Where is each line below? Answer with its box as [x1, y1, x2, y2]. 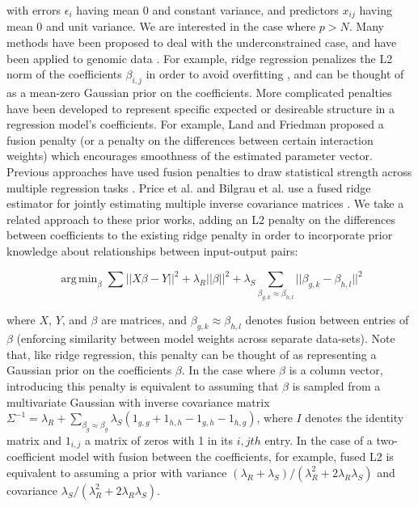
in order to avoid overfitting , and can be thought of [146, 65, 404, 82]
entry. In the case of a [264, 431, 373, 448]
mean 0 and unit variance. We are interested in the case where [6, 18, 316, 35]
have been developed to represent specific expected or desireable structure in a [6, 99, 395, 116]
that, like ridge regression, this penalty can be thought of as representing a [6, 345, 377, 362]
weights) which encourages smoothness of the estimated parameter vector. [6, 147, 373, 164]
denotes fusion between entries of [245, 311, 409, 328]
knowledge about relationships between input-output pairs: [6, 242, 298, 259]
